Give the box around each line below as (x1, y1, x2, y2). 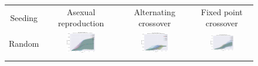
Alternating (134, 5, 175, 18)
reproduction (58, 17, 104, 29)
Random (9, 37, 39, 50)
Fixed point (201, 5, 243, 18)
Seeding (10, 11, 38, 23)
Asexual (66, 5, 96, 18)
